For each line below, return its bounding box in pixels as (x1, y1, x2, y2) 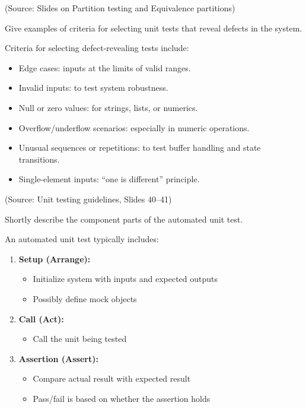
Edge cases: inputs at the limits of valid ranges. (18, 61, 191, 74)
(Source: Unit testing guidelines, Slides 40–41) (5, 192, 172, 205)
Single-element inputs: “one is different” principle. (18, 173, 200, 185)
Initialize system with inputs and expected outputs (33, 272, 218, 285)
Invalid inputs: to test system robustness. (18, 81, 168, 94)
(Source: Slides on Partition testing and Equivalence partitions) (5, 2, 235, 14)
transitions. (18, 153, 60, 165)
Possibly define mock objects (33, 292, 137, 305)
